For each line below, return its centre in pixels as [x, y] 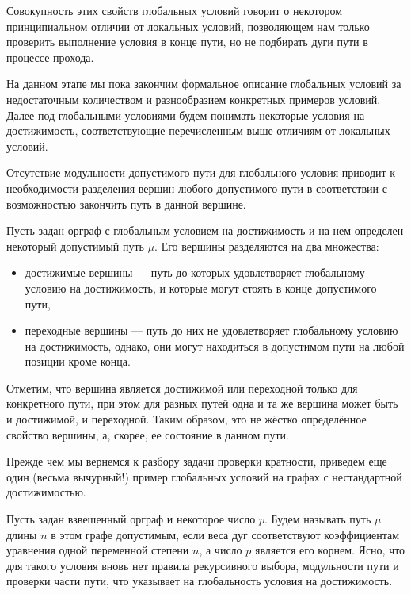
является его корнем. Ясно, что [330, 550]
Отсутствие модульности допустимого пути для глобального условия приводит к [201, 172]
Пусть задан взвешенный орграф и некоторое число [131, 519]
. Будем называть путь [318, 519]
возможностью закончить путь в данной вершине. [126, 203]
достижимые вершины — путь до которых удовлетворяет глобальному [195, 272]
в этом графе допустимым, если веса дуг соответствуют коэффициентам [225, 534]
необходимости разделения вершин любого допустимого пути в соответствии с [197, 188]
